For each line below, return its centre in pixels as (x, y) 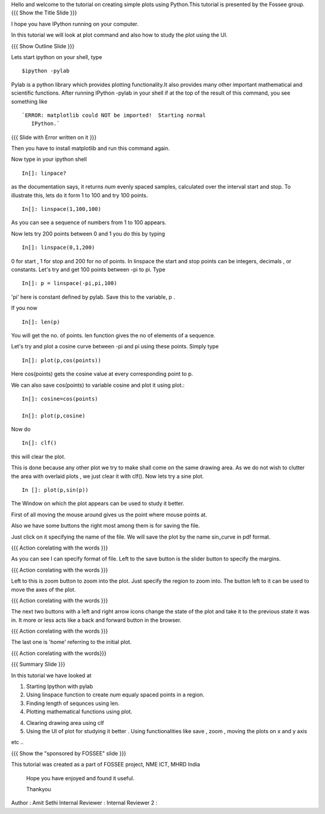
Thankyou (39, 789)
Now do (21, 429)
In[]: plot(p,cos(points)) (62, 360)
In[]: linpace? (44, 173)
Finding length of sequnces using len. (73, 703)
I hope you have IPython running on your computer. (75, 23)
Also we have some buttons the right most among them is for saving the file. (106, 526)
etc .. (17, 742)
